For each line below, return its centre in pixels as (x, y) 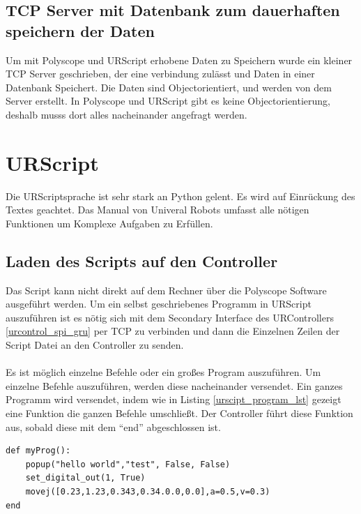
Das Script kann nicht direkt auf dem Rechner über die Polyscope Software (166, 290)
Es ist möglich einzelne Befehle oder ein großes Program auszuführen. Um (163, 372)
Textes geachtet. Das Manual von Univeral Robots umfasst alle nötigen (158, 210)
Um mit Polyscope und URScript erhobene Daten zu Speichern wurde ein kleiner (179, 60)
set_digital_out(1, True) (85, 478)
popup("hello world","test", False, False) (128, 464)
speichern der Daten (80, 30)
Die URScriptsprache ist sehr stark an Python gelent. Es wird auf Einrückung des (180, 196)
